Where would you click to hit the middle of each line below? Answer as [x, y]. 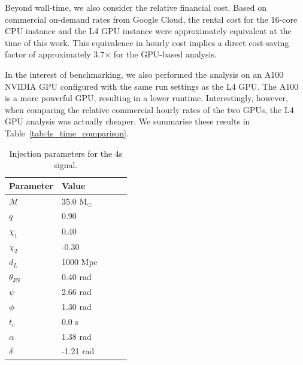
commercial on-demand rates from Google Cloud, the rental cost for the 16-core [151, 19]
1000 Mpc [79, 262]
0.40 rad [76, 277]
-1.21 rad [78, 351]
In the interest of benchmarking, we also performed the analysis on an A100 [144, 74]
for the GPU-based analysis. [165, 54]
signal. [66, 165]
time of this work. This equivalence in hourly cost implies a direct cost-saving [147, 42]
